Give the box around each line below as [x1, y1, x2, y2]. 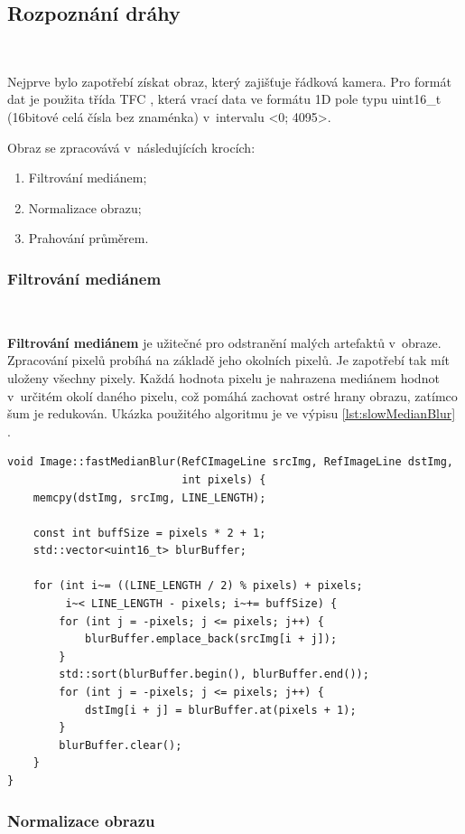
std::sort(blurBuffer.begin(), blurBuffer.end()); [59, 668, 369, 681]
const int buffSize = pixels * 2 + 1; [33, 526, 266, 539]
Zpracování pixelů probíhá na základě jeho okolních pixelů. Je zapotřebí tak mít [7, 351, 450, 370]
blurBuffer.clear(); [59, 738, 182, 752]
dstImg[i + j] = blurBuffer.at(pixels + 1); [84, 703, 357, 717]
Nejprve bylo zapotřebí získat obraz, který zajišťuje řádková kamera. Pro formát [7, 71, 451, 90]
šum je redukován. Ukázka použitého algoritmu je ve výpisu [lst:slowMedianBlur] [7, 404, 456, 423]
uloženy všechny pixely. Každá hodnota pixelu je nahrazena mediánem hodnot [7, 368, 440, 387]
